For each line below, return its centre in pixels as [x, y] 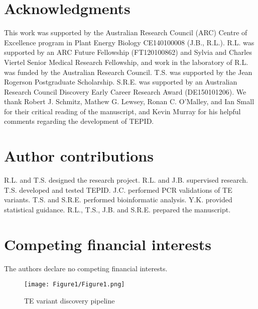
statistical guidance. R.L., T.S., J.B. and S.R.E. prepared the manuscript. [117, 209]
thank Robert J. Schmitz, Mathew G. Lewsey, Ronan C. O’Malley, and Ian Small [129, 101]
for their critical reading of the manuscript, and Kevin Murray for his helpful [122, 111]
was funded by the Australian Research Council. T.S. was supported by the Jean [128, 72]
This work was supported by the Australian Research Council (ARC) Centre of [126, 32]
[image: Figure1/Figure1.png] [75, 285]
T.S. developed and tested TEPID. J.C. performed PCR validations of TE [118, 189]
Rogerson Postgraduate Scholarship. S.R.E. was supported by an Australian [121, 82]
